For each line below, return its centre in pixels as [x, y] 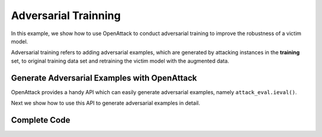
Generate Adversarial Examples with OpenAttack [104, 78]
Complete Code [41, 120]
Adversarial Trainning [66, 15]
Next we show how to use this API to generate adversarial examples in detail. [106, 103]
